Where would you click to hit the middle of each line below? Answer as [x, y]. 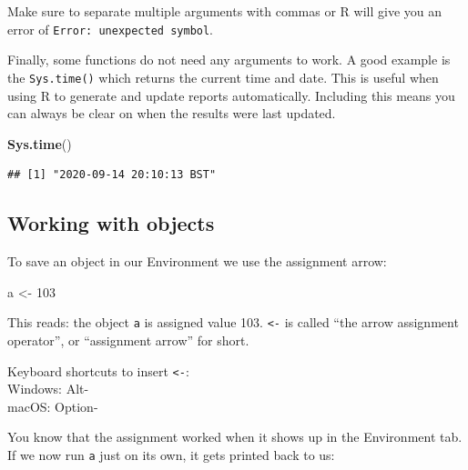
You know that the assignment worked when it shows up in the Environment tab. [235, 437]
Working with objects [111, 223]
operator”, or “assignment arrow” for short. [128, 340]
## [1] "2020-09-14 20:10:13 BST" [112, 175]
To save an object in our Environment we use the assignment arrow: [197, 261]
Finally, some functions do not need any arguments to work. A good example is [229, 60]
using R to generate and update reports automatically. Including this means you [231, 95]
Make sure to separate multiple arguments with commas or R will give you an [224, 11]
